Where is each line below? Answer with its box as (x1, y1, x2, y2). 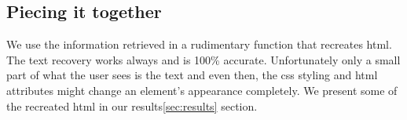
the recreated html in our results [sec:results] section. (6, 97, 258, 114)
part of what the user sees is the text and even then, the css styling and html (6, 67, 378, 83)
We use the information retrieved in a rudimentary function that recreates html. (6, 36, 392, 53)
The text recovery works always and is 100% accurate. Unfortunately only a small (6, 51, 401, 67)
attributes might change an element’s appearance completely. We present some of (6, 82, 398, 98)
